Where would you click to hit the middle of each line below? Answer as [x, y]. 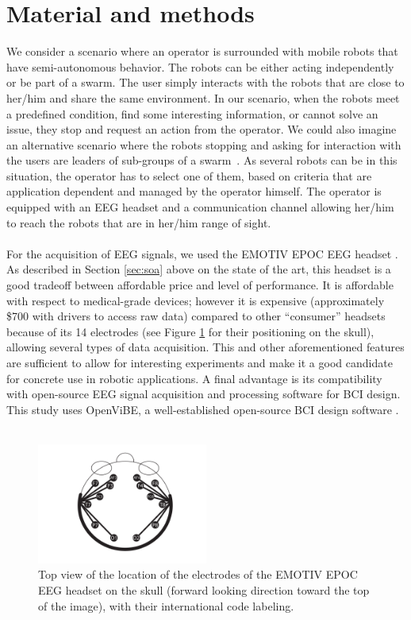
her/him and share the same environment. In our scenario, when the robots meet [203, 97]
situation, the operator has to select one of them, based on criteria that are [189, 175]
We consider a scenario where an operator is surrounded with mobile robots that [202, 51]
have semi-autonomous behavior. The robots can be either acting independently [200, 66]
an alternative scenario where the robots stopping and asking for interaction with [204, 144]
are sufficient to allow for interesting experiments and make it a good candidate [200, 362]
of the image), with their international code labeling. [166, 605]
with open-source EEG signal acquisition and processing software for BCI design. [204, 394]
